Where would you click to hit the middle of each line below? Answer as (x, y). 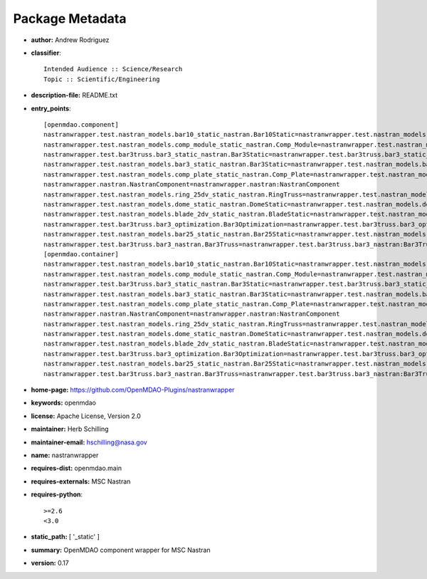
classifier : (46, 53)
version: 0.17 (50, 563)
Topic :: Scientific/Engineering (102, 79)
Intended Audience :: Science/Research (113, 69)
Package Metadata (70, 19)
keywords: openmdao (63, 403)
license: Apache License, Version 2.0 (86, 416)
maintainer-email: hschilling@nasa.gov (89, 442)
